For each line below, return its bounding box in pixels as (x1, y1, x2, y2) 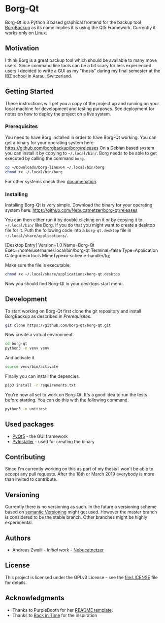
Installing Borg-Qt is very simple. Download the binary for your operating (5, 202, 153, 208)
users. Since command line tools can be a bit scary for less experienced (5, 62, 152, 68)
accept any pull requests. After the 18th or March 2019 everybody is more (5, 471, 155, 477)
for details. (5, 580, 27, 585)
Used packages (5, 420, 54, 428)
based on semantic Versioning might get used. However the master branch (5, 509, 157, 515)
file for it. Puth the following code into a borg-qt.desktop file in (5, 227, 132, 233)
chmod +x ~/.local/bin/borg (5, 169, 63, 174)
